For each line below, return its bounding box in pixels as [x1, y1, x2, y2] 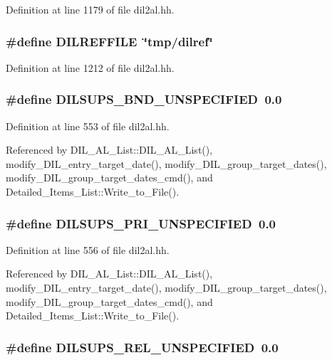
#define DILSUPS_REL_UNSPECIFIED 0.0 [6, 338, 279, 356]
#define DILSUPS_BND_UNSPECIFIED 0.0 [6, 90, 282, 108]
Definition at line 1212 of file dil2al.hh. [6, 60, 175, 75]
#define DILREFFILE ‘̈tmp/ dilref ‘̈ [6, 32, 213, 50]
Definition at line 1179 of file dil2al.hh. [6, 2, 175, 16]
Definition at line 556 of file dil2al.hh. [6, 242, 170, 257]
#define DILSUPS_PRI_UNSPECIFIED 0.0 [6, 214, 276, 232]
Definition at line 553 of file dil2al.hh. [6, 118, 170, 133]
